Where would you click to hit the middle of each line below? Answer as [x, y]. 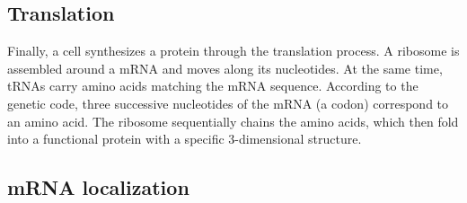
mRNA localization [98, 187]
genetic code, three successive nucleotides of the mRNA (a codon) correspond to [228, 103]
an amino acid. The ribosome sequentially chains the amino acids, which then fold [233, 121]
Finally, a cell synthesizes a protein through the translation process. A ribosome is [233, 51]
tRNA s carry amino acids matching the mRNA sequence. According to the [213, 86]
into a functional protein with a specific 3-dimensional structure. [185, 139]
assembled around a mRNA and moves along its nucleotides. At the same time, [225, 68]
